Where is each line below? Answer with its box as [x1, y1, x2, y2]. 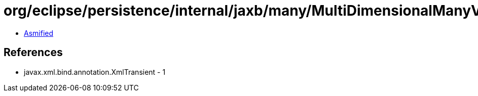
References [4, 46, 63, 59]
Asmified [24, 28, 54, 37]
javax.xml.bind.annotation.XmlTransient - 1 [24, 67, 166, 76]
